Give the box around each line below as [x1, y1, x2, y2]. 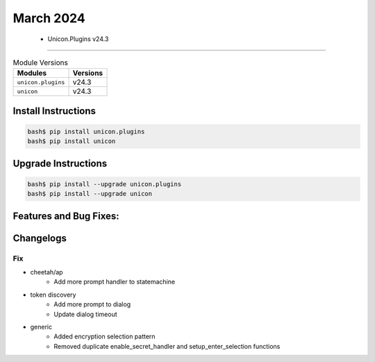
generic [30, 323, 52, 331]
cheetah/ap [30, 268, 63, 277]
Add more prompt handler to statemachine [53, 278, 176, 286]
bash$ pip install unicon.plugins [27, 127, 145, 135]
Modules [17, 68, 47, 78]
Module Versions [12, 58, 69, 67]
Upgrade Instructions [12, 157, 108, 170]
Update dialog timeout [53, 310, 117, 318]
